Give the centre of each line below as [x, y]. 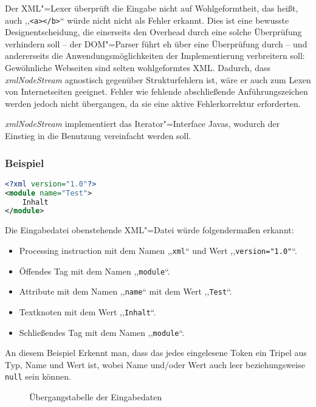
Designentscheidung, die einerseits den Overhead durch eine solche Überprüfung [153, 32]
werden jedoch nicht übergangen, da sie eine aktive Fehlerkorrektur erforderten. [153, 103]
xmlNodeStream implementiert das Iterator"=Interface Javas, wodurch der [143, 124]
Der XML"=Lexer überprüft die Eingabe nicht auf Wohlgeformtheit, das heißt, [152, 8]
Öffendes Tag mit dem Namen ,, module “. [94, 271]
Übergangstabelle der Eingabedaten [96, 397]
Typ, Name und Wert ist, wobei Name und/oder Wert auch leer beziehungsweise [155, 364]
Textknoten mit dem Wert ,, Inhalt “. [88, 311]
